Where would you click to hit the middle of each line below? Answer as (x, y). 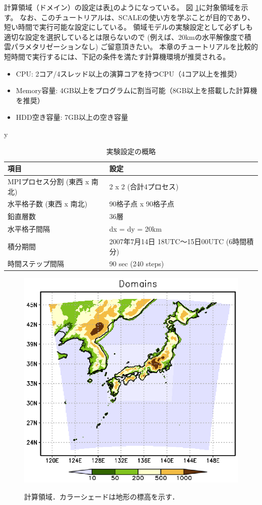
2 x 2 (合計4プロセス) (144, 186)
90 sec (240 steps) (137, 264)
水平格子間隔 (29, 229)
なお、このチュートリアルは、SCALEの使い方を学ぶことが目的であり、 (137, 17)
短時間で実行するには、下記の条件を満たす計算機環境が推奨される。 (117, 56)
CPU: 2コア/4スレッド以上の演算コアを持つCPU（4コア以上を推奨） (128, 73)
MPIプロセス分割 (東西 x (48, 181)
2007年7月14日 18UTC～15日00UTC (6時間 (178, 241)
